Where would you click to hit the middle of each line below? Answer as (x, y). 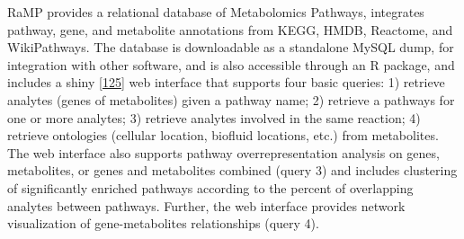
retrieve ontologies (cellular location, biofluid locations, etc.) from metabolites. (223, 135)
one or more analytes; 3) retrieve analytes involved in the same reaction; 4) (214, 117)
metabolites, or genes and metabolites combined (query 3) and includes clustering (232, 170)
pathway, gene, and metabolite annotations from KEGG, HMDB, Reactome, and (230, 29)
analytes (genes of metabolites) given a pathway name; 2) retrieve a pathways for (231, 99)
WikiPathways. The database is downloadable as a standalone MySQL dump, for (231, 47)
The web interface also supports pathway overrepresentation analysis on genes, (223, 152)
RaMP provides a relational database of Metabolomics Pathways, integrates (216, 12)
